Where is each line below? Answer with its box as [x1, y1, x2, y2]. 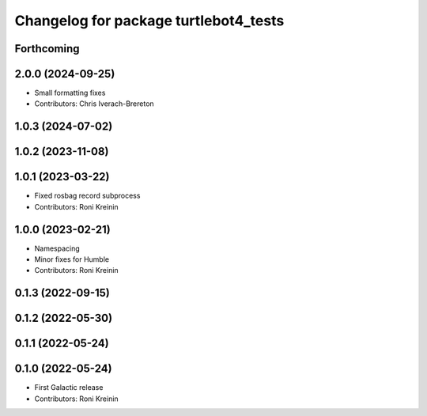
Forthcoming [14, 42, 80, 55]
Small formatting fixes [34, 88, 106, 98]
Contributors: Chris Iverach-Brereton [34, 99, 154, 108]
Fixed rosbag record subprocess [34, 191, 141, 201]
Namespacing [34, 244, 81, 253]
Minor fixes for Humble [34, 255, 110, 264]
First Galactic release [34, 383, 104, 392]
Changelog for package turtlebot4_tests [14, 12, 285, 29]
